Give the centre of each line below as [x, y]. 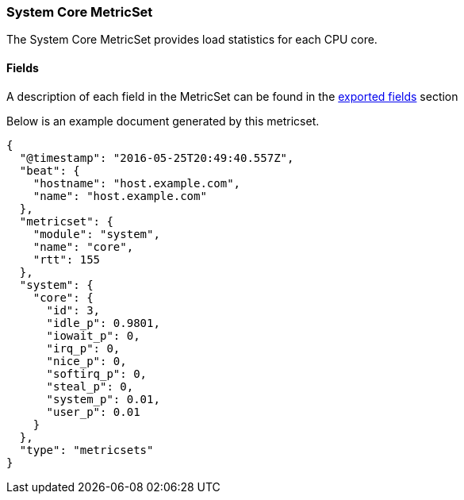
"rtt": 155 [67, 259]
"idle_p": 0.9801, [103, 323]
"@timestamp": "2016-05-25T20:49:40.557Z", [157, 158]
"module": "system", [96, 234]
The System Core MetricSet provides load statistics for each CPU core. [192, 40]
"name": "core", [83, 246]
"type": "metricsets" [86, 450]
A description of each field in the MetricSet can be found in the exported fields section [232, 96]
